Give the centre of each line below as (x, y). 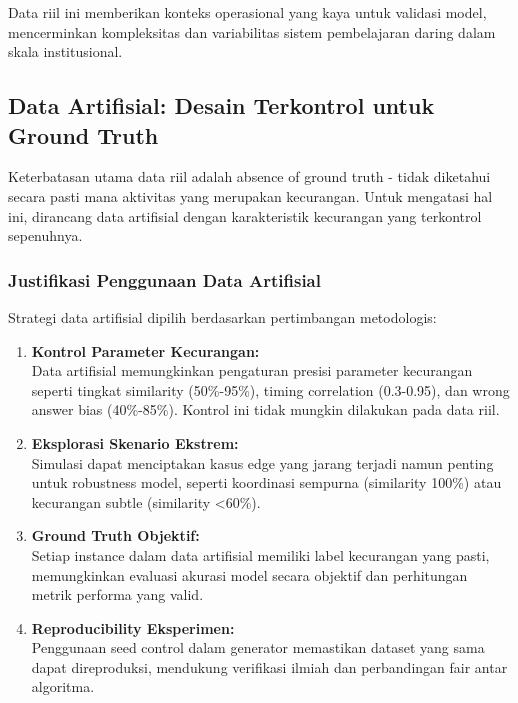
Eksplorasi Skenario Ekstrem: (135, 442)
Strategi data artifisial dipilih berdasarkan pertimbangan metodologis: (222, 316)
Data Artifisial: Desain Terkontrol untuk (221, 105)
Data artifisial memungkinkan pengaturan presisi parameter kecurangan (252, 370)
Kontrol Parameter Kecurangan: (145, 350)
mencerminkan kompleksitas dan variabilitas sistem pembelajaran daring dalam (252, 31)
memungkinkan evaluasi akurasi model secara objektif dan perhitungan (249, 574)
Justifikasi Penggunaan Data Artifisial (164, 279)
